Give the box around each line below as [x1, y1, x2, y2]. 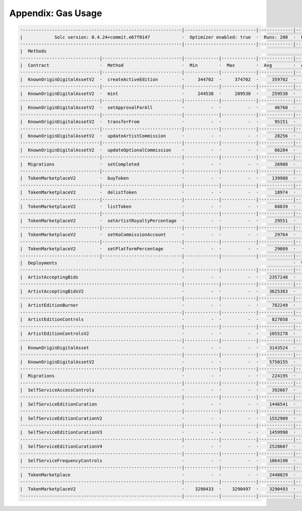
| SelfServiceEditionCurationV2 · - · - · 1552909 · [20, 415, 296, 421]
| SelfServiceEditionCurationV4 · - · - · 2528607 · [20, 444, 296, 449]
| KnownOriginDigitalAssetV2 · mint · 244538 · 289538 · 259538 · [20, 91, 296, 96]
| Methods [20, 48, 47, 54]
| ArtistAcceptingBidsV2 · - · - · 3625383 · [20, 288, 296, 294]
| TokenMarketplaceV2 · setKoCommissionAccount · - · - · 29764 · [20, 232, 296, 238]
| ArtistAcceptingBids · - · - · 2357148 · [20, 274, 296, 280]
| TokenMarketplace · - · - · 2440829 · [20, 472, 296, 478]
